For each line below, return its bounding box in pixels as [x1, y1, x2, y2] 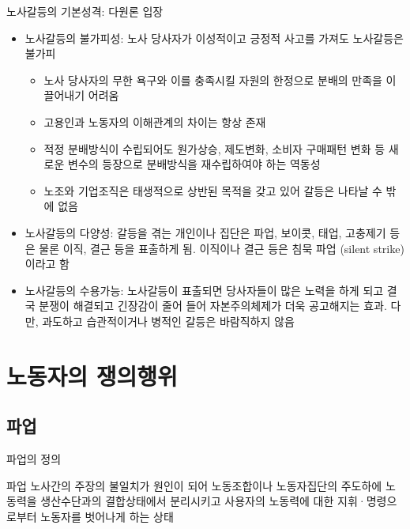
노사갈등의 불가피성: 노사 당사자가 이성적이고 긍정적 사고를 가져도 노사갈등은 [24, 29, 404, 46]
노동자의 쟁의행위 [6, 359, 178, 391]
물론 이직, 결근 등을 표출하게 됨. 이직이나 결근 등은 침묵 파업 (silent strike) [39, 240, 404, 256]
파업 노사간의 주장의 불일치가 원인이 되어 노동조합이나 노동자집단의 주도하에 [6, 477, 382, 493]
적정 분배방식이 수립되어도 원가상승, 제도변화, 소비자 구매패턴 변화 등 [43, 140, 386, 157]
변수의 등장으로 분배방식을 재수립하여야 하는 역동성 [68, 156, 321, 172]
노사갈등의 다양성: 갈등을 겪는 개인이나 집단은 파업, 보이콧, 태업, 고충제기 [24, 224, 386, 240]
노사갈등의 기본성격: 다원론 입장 [6, 3, 164, 19]
